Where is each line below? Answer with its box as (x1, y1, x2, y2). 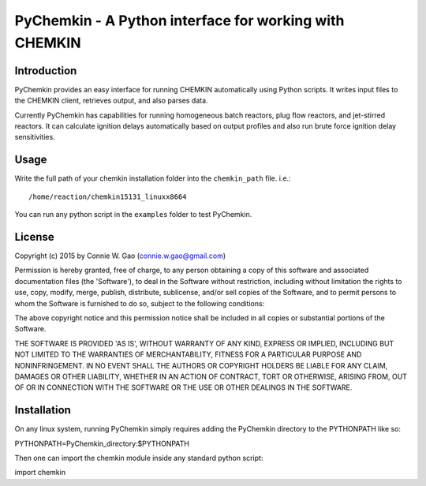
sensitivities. (14, 133, 55, 142)
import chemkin (14, 468, 66, 477)
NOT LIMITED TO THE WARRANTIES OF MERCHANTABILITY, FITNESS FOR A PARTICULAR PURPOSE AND (14, 350, 362, 359)
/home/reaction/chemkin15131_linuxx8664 (28, 192, 187, 201)
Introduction (14, 64, 77, 77)
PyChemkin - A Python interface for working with (14, 12, 345, 29)
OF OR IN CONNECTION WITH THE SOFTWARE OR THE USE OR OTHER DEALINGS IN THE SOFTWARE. (14, 383, 353, 392)
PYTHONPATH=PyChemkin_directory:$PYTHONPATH (14, 439, 189, 448)
